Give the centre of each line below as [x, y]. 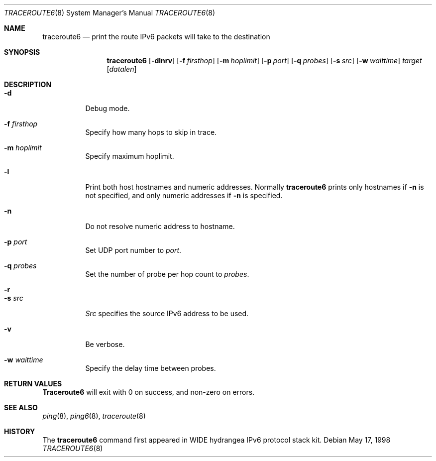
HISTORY [20, 431]
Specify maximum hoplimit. [130, 156]
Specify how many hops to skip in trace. [151, 132]
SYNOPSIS [22, 52]
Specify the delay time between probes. [151, 368]
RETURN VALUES [33, 384]
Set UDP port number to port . [133, 250]
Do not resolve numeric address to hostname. [160, 226]
